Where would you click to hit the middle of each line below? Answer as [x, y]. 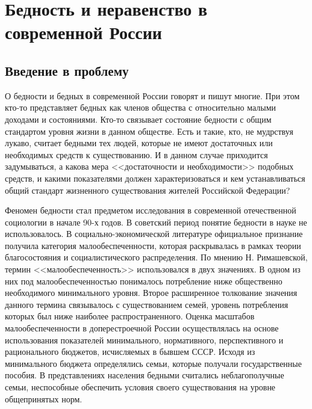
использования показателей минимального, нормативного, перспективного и [144, 340]
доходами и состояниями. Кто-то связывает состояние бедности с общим [138, 119]
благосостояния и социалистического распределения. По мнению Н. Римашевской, [156, 257]
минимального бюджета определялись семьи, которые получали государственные [153, 363]
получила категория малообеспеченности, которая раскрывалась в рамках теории [153, 245]
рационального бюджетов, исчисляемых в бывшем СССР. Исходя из [130, 352]
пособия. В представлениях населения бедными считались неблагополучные [145, 375]
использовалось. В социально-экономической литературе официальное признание [154, 234]
